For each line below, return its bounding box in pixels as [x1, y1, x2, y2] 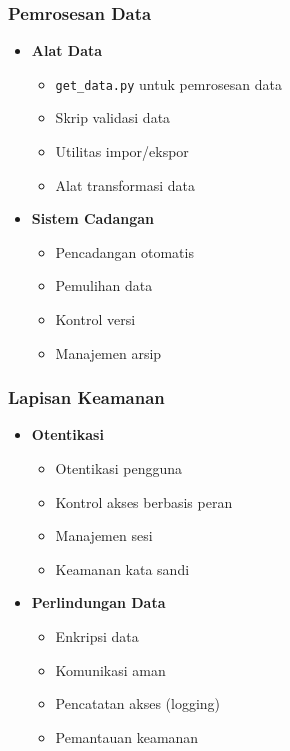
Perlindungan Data [31, 592, 166, 613]
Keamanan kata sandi [55, 558, 190, 579]
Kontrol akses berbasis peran [55, 491, 233, 512]
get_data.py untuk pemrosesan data [55, 73, 282, 94]
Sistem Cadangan [31, 208, 154, 229]
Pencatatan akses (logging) [55, 693, 221, 714]
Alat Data [31, 40, 103, 61]
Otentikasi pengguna [55, 458, 183, 479]
